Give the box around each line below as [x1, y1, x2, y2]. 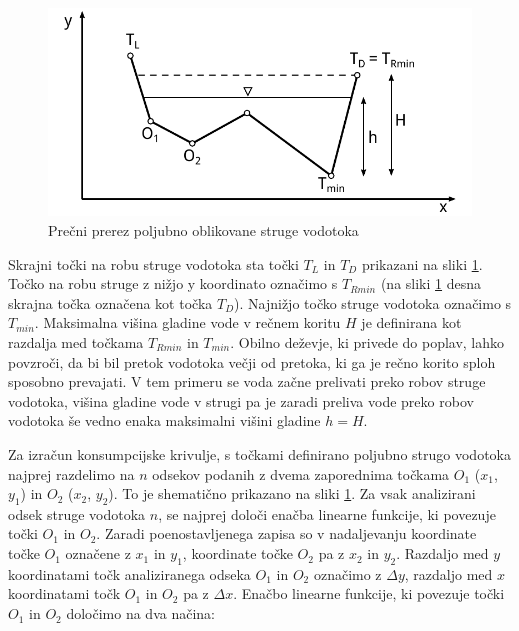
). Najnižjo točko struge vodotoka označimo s [234, 292, 512, 313]
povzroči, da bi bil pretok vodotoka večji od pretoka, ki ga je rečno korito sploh [8, 351, 496, 372]
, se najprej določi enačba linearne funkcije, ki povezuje [158, 503, 496, 524]
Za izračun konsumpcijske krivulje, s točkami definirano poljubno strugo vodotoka [8, 443, 511, 464]
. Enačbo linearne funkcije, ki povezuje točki [233, 583, 505, 604]
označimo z [313, 563, 382, 584]
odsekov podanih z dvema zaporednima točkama [152, 463, 450, 484]
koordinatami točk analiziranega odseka [8, 563, 251, 584]
